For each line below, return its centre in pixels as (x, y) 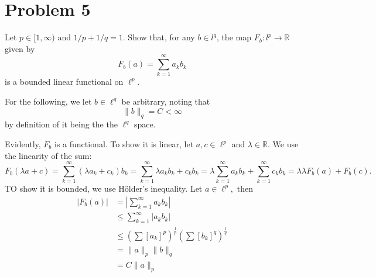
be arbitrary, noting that (166, 101)
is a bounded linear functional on (64, 82)
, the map (234, 37)
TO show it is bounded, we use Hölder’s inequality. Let (104, 188)
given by (20, 48)
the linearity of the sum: (48, 155)
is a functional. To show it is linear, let (124, 144)
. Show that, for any (159, 37)
